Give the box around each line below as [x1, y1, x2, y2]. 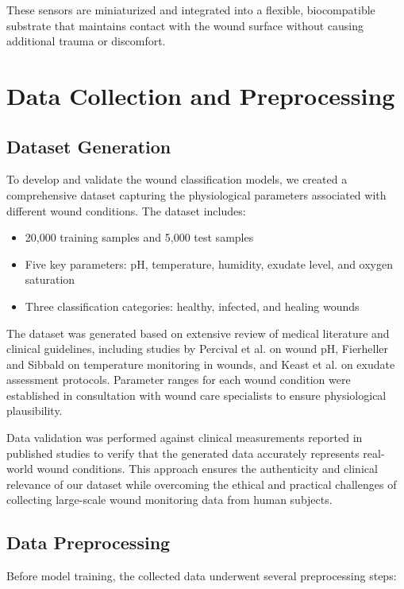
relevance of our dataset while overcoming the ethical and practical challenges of [6, 475, 397, 492]
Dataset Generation [6, 134, 171, 158]
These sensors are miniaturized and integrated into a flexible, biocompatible [6, 2, 375, 17]
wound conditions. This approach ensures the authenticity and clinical [37, 460, 378, 477]
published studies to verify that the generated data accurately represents [6, 444, 360, 461]
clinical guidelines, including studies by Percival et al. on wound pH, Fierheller [6, 340, 389, 357]
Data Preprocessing [6, 530, 171, 555]
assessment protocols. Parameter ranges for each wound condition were [6, 371, 351, 388]
